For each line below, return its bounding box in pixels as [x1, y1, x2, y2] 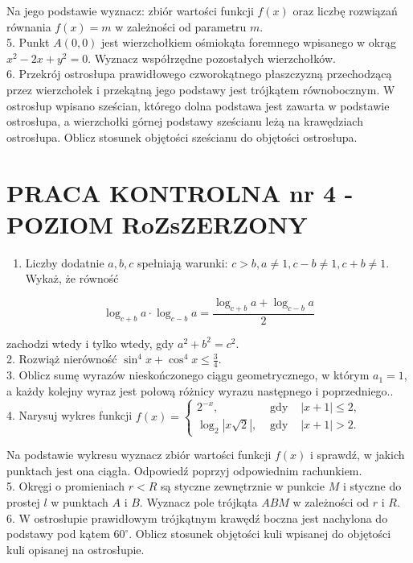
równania [6, 18, 51, 35]
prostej [6, 493, 40, 510]
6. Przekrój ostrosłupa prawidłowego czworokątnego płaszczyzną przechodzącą [6, 65, 392, 82]
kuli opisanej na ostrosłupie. [6, 540, 145, 557]
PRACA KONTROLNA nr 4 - [6, 176, 354, 209]
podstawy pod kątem [6, 525, 110, 542]
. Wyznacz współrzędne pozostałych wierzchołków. [88, 49, 336, 66]
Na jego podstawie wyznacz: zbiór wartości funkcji [6, 2, 254, 19]
